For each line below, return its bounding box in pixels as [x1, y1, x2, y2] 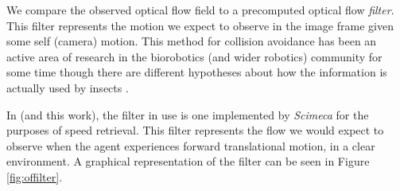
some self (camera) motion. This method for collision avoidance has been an [6, 33, 377, 49]
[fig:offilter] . [6, 168, 63, 185]
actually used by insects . [6, 79, 129, 95]
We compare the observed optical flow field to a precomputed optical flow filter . [6, 2, 394, 18]
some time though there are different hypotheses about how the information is [6, 64, 387, 80]
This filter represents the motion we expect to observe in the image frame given [6, 17, 394, 33]
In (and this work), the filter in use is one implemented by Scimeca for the [6, 106, 369, 123]
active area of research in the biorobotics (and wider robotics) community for [6, 48, 383, 64]
